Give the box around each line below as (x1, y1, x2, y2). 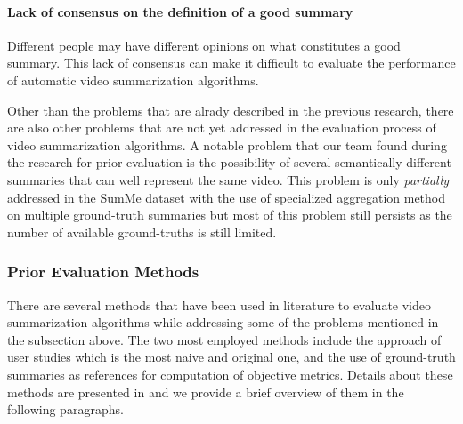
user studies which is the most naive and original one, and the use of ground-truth (7, 348, 456, 366)
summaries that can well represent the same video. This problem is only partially (7, 170, 450, 188)
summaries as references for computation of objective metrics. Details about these (7, 364, 453, 383)
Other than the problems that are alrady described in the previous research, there (7, 100, 454, 119)
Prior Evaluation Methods (7, 260, 199, 283)
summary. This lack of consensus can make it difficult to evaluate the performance (7, 53, 456, 72)
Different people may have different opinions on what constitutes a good (7, 36, 401, 54)
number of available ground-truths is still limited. (7, 222, 277, 241)
